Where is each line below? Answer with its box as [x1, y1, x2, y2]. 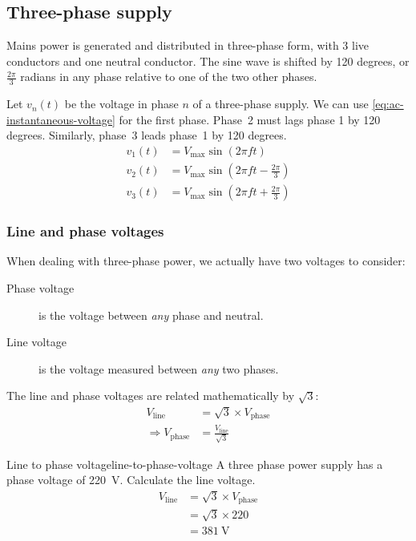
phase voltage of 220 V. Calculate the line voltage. [6, 471, 256, 488]
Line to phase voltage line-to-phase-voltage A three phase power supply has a [6, 455, 383, 472]
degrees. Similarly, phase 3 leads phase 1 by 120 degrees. [6, 127, 287, 143]
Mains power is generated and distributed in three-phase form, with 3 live [6, 37, 370, 54]
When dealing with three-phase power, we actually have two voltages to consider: [6, 252, 406, 269]
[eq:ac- [372, 95, 404, 112]
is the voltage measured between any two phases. [38, 360, 279, 377]
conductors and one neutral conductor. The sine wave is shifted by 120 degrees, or [6, 52, 410, 69]
